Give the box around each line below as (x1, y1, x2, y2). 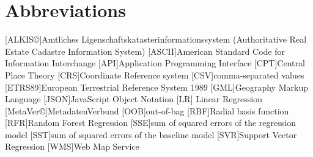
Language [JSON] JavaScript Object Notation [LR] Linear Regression (5, 92, 262, 105)
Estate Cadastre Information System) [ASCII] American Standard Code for (5, 44, 285, 57)
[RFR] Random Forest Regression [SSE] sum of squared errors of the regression (5, 116, 296, 129)
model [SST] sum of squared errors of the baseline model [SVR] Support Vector (5, 128, 297, 141)
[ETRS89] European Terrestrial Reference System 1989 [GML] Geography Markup (5, 80, 308, 93)
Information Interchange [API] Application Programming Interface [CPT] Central (5, 57, 305, 69)
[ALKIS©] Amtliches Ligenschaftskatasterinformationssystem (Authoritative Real (5, 33, 307, 46)
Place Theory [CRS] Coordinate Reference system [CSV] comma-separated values (5, 68, 304, 81)
